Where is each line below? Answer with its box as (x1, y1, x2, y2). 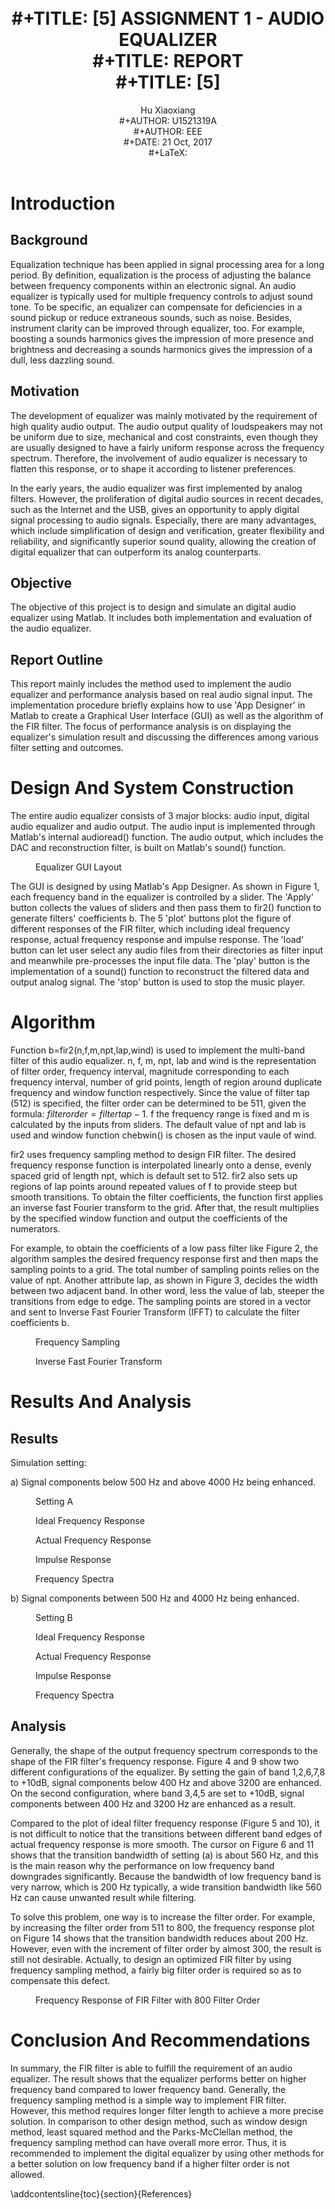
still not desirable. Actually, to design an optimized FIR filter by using (10, 1953, 292, 1965)
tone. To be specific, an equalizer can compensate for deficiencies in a (10, 301, 303, 313)
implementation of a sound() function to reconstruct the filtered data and (10, 966, 310, 978)
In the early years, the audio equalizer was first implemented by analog (10, 482, 303, 494)
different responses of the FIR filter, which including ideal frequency (10, 923, 290, 935)
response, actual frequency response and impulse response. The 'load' (10, 934, 305, 946)
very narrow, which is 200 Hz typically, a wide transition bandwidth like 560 (10, 1881, 322, 1893)
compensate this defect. (10, 1974, 111, 1986)
